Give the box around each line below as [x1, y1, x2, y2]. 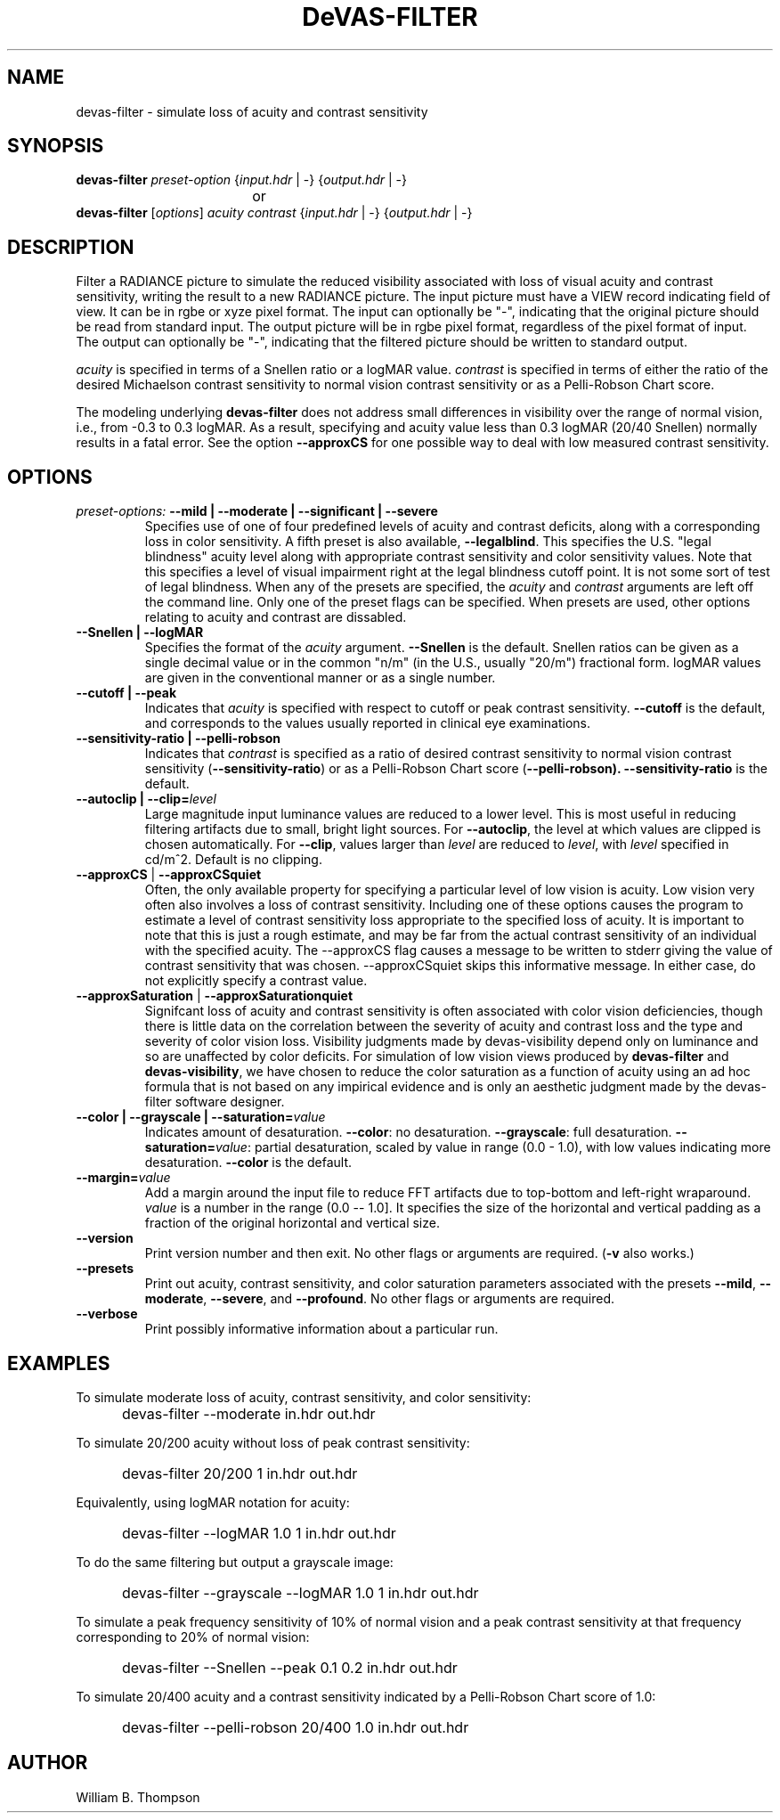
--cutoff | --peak [76, 685, 177, 701]
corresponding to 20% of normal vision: [76, 1628, 310, 1645]
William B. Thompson [76, 1789, 200, 1805]
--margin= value [76, 1170, 171, 1186]
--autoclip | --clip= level [76, 791, 216, 807]
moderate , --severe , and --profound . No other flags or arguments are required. [144, 1291, 615, 1307]
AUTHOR [7, 1751, 88, 1775]
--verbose [76, 1306, 138, 1322]
